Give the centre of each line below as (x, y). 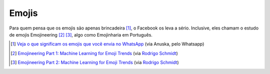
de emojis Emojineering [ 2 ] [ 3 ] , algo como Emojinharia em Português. (81, 34)
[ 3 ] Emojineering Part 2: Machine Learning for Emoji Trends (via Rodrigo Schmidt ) (95, 62)
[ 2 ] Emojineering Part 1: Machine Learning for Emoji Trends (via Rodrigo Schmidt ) (94, 53)
